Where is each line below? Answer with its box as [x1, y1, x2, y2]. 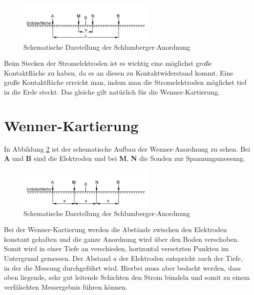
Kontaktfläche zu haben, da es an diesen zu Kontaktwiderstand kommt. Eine [4, 67, 233, 78]
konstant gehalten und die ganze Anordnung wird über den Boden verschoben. [4, 234, 239, 244]
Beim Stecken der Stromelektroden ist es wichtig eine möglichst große [4, 58, 212, 68]
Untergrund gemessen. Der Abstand [4, 253, 111, 263]
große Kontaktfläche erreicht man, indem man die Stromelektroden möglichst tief [4, 77, 247, 87]
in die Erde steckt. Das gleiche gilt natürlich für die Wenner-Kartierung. [4, 87, 220, 97]
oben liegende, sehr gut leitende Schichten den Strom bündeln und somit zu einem [4, 272, 250, 282]
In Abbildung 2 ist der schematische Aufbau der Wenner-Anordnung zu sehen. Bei [4, 143, 250, 154]
